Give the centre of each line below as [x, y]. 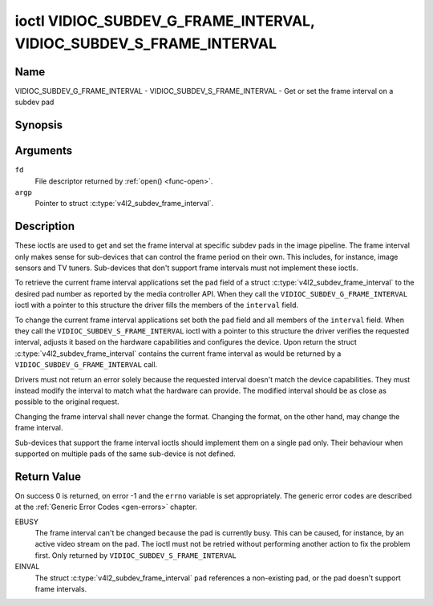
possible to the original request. [67, 402]
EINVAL [27, 567]
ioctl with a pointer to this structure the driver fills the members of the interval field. [156, 305]
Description [45, 226]
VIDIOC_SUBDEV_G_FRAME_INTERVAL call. [86, 365]
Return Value [48, 477]
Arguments [44, 151]
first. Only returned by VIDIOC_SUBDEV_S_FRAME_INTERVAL [136, 555]
